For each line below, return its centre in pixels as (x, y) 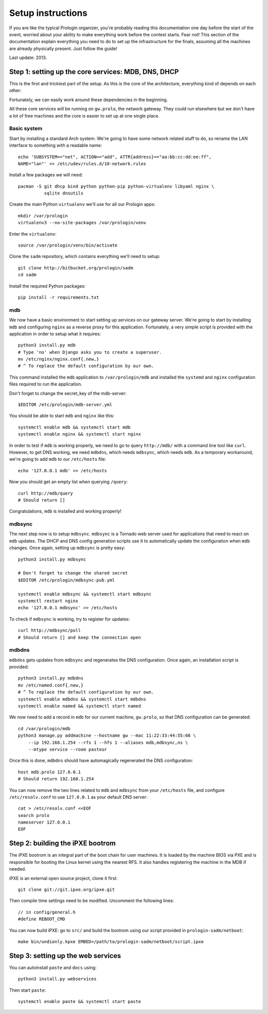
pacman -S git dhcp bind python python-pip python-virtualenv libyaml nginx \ (116, 186)
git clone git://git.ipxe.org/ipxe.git (67, 889)
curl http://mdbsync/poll (50, 631)
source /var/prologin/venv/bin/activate (68, 245)
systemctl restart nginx (48, 601)
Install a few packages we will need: (46, 175)
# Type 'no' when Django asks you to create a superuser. (90, 352)
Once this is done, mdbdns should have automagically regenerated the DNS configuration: (101, 760)
